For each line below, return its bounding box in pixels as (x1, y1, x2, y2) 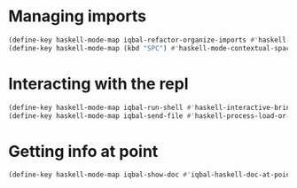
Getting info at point (8, 141, 159, 161)
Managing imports (8, 6, 147, 27)
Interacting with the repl (8, 74, 189, 94)
